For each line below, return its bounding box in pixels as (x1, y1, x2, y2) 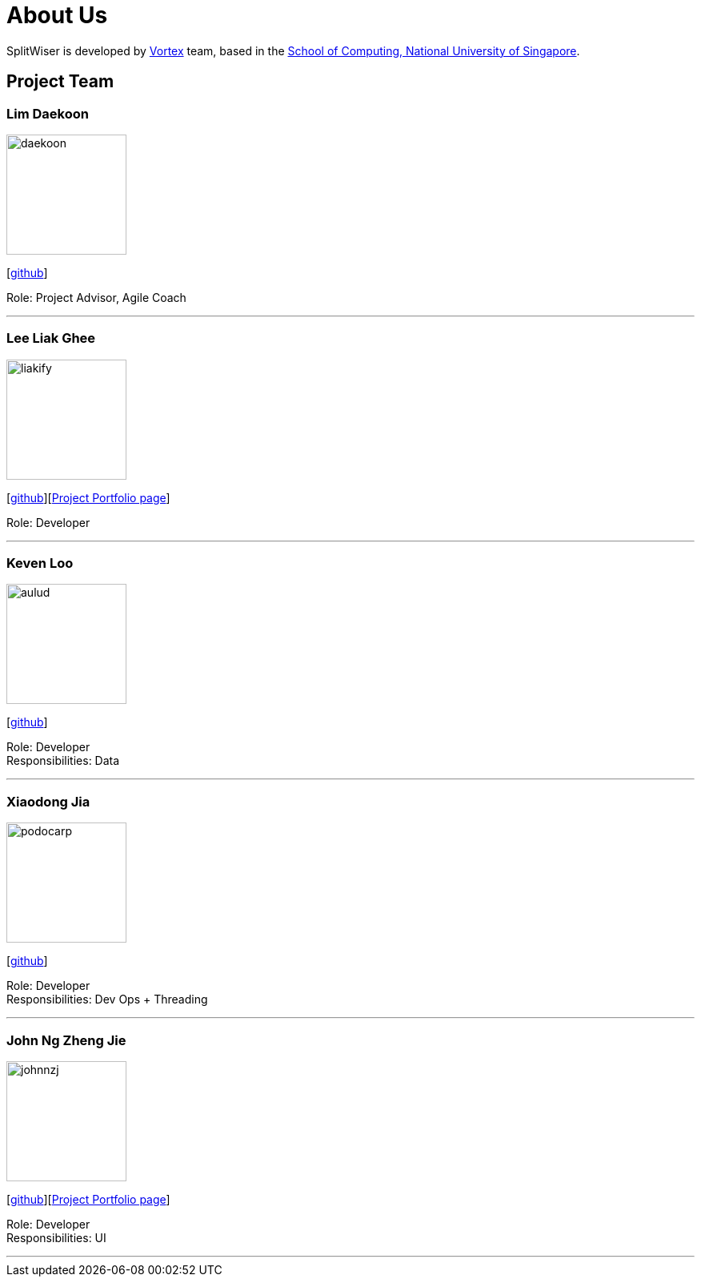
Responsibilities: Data (6, 754, 120, 768)
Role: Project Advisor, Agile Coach (6, 290, 186, 304)
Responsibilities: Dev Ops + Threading (6, 992, 208, 1007)
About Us (6, 2, 108, 29)
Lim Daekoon (6, 105, 89, 122)
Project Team (6, 71, 114, 92)
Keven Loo (6, 555, 74, 572)
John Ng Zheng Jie (6, 1032, 126, 1048)
